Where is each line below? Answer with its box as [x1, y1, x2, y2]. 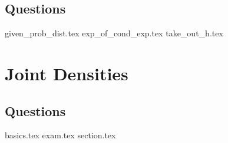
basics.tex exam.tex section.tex [5, 129, 116, 141]
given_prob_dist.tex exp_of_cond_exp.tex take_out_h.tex [5, 27, 223, 39]
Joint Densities [5, 61, 128, 85]
